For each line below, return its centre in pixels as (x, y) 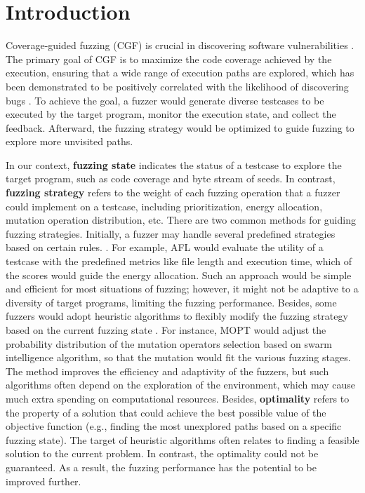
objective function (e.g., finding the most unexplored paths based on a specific (174, 426)
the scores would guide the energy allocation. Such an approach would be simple (179, 275)
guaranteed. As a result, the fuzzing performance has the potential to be (161, 467)
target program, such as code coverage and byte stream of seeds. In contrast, (171, 178)
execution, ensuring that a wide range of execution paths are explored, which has (180, 73)
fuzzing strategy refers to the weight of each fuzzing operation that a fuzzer (173, 193)
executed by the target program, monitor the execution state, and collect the (171, 114)
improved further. (44, 481)
